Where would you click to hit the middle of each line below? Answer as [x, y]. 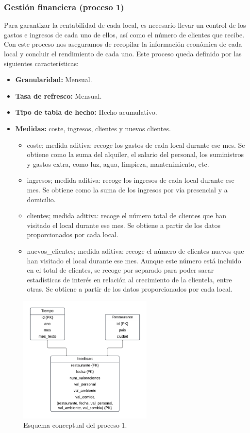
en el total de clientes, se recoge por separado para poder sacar [120, 270]
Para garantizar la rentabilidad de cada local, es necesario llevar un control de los [125, 25]
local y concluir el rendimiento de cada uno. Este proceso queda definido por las [123, 53]
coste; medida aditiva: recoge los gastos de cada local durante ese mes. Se [136, 145]
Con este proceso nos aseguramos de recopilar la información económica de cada [123, 44]
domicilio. [41, 199]
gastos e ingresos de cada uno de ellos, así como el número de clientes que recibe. [124, 34]
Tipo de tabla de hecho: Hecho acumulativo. [86, 112]
